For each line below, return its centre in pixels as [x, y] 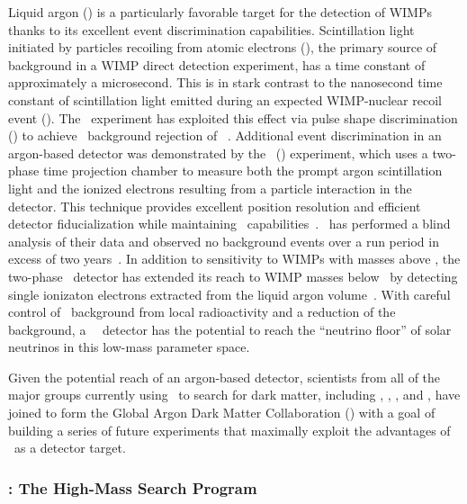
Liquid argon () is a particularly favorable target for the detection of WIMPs [220, 12]
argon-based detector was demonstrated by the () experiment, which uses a [218, 153]
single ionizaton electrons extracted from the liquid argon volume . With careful [229, 294]
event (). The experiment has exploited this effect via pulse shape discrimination [233, 117]
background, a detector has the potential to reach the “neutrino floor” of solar [230, 329]
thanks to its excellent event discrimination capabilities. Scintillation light [211, 29]
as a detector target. [70, 448]
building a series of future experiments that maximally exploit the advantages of [229, 430]
